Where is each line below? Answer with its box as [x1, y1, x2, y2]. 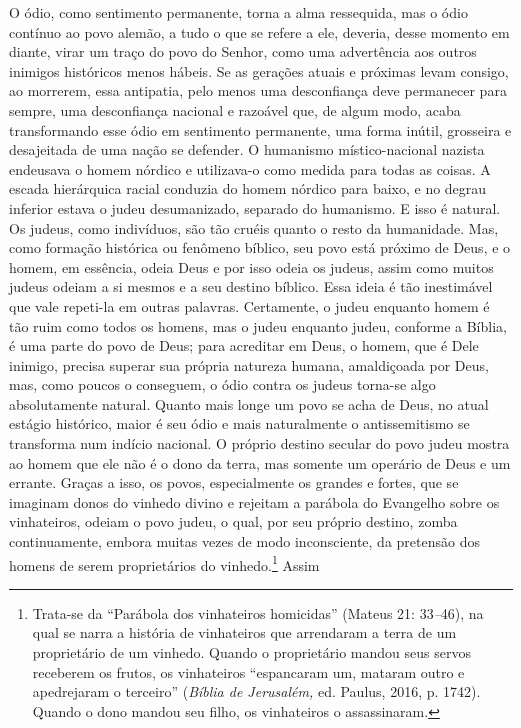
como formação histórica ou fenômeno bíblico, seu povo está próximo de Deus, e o [9, 237, 511, 258]
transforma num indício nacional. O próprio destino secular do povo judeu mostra [9, 433, 510, 454]
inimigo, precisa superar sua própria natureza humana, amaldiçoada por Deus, [9, 354, 489, 375]
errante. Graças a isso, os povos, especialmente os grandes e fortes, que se [9, 472, 459, 493]
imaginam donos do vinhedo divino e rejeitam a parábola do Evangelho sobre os [9, 491, 500, 512]
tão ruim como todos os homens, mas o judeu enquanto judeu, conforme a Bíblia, [9, 315, 507, 336]
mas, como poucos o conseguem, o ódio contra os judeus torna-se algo [9, 374, 436, 395]
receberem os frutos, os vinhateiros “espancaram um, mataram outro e [32, 661, 465, 682]
